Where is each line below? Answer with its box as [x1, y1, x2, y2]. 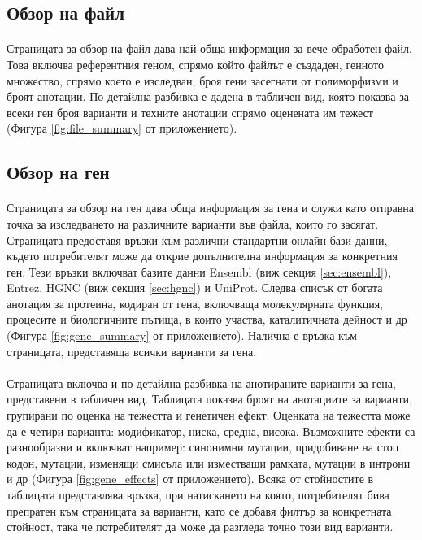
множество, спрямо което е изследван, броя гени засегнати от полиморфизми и [7, 72, 398, 89]
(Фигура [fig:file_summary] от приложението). [7, 120, 237, 137]
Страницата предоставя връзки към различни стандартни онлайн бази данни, [7, 231, 388, 248]
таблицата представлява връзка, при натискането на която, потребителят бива [7, 486, 389, 503]
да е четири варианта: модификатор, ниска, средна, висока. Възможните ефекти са [7, 422, 415, 439]
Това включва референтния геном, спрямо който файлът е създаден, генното [7, 55, 384, 72]
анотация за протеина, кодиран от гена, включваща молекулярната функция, [7, 294, 383, 311]
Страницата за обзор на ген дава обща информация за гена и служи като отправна [7, 199, 414, 216]
